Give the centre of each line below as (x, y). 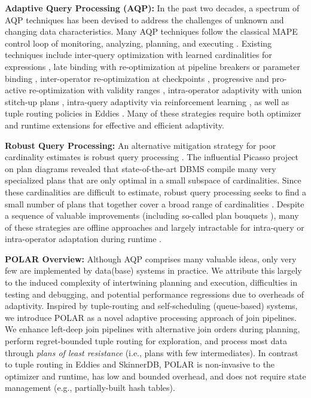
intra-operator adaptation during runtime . (83, 239)
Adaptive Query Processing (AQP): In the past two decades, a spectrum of (152, 8)
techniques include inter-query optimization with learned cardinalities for (138, 55)
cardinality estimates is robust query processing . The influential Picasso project (152, 157)
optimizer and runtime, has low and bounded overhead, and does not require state (155, 376)
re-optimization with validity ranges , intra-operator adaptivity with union (165, 90)
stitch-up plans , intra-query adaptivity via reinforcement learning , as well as (147, 101)
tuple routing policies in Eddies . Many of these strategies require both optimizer (153, 113)
